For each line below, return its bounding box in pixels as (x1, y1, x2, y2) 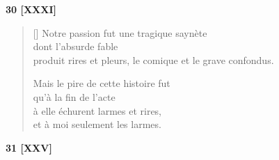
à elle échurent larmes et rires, (33, 103, 162, 118)
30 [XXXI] (6, 2, 56, 16)
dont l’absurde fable (33, 39, 118, 54)
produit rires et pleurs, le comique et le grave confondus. (33, 52, 274, 67)
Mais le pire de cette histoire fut (33, 76, 170, 90)
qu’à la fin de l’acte (33, 89, 115, 104)
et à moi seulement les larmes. (33, 117, 161, 131)
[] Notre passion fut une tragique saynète (33, 25, 207, 40)
